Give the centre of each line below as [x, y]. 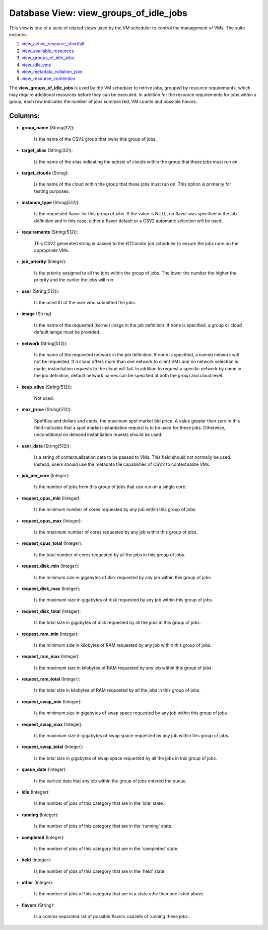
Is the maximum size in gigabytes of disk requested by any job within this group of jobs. [124, 600]
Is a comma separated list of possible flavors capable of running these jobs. [111, 917]
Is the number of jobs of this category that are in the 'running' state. [103, 826]
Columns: [25, 116]
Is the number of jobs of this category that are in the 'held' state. [100, 871]
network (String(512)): [44, 343]
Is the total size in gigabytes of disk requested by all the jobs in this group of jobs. [117, 623]
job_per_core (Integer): [45, 476]
